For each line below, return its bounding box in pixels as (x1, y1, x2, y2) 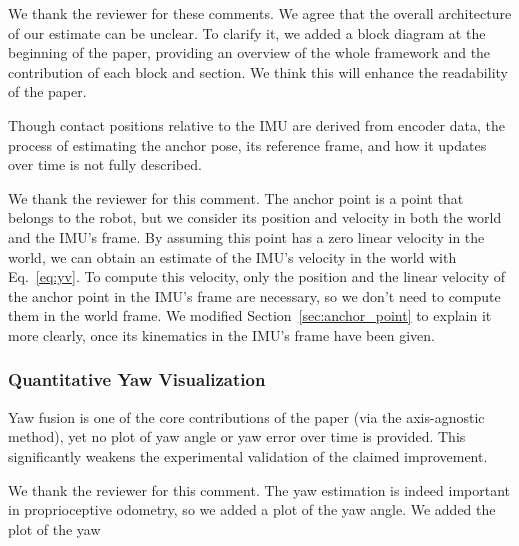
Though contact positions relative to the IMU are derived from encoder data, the (8, 114, 505, 135)
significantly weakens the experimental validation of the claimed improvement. (8, 445, 488, 466)
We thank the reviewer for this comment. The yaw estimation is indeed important (8, 479, 511, 500)
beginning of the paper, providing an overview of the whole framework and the (8, 42, 491, 63)
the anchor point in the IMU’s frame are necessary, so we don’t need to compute (8, 285, 501, 306)
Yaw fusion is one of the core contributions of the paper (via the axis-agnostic (8, 406, 485, 427)
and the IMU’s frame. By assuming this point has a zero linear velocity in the (8, 226, 485, 247)
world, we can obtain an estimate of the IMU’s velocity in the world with (8, 246, 457, 267)
